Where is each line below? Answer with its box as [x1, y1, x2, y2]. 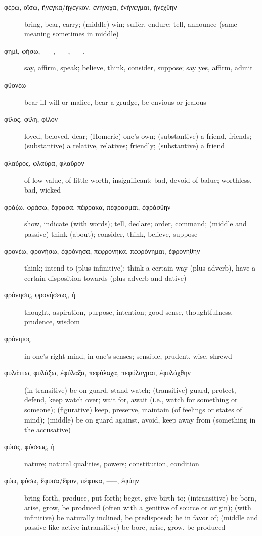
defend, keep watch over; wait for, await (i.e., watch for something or [24, 394, 238, 405]
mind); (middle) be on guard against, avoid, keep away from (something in [24, 414, 256, 425]
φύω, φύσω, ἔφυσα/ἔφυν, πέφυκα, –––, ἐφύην [4, 475, 139, 485]
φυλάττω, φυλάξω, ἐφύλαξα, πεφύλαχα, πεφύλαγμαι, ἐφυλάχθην [4, 367, 191, 378]
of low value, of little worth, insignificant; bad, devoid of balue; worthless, [24, 174, 252, 185]
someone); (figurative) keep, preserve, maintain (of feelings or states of [24, 404, 242, 415]
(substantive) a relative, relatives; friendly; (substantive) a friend [24, 140, 225, 151]
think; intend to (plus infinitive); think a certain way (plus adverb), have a [24, 262, 256, 273]
